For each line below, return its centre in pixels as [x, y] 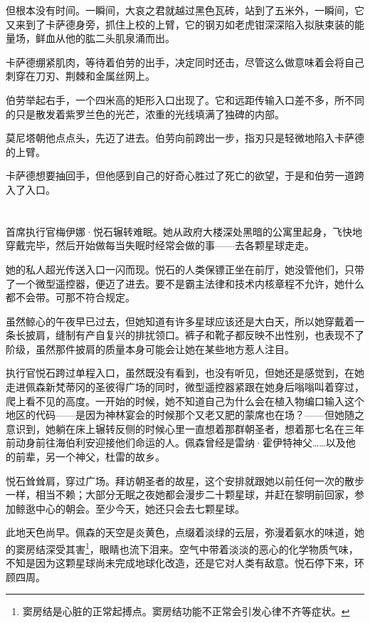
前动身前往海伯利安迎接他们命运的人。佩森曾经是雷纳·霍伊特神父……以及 [176, 443]
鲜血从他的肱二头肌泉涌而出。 [105, 38]
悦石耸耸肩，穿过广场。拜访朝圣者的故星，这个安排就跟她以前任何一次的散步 [185, 480]
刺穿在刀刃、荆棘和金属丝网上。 [80, 76]
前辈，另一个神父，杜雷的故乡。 [90, 457]
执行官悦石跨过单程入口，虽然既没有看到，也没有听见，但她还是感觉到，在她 [185, 373]
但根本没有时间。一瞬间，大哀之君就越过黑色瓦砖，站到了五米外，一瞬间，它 [185, 10]
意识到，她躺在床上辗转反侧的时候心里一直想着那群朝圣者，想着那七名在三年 [185, 428]
